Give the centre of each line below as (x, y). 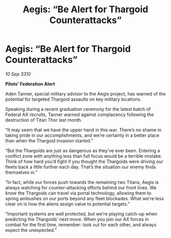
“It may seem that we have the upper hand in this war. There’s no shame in (83, 130)
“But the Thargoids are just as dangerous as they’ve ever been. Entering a (83, 150)
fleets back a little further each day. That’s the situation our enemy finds (81, 166)
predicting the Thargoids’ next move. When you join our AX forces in (77, 219)
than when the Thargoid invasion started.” (49, 140)
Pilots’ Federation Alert (30, 84)
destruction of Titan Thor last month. (44, 120)
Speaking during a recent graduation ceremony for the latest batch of (78, 109)
